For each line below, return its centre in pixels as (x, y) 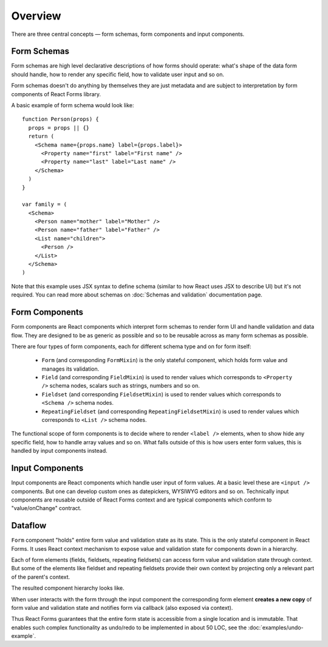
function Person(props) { (61, 119)
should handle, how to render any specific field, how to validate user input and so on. (118, 74)
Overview (36, 16)
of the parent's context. (41, 577)
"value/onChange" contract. (46, 508)
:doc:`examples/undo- (276, 628)
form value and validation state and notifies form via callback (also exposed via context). (122, 607)
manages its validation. (70, 369)
